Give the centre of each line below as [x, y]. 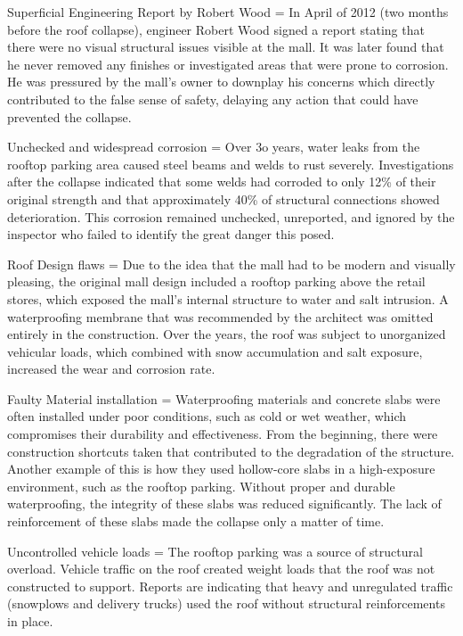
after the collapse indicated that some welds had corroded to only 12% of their [222, 182]
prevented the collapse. [69, 116]
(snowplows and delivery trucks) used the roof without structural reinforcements [226, 603]
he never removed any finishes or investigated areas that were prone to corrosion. [228, 64]
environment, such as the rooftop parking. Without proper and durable [201, 486]
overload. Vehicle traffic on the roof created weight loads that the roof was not [221, 569]
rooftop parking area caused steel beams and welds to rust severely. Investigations [231, 164]
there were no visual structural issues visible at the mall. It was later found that [226, 47]
